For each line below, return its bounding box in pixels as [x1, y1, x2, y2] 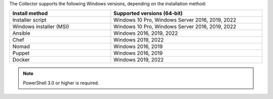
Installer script [12, 17, 47, 24]
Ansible [12, 30, 30, 37]
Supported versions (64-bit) [113, 10, 183, 17]
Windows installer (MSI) [12, 23, 69, 30]
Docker [12, 56, 30, 63]
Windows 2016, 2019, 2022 [113, 30, 178, 37]
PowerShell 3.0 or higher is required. [23, 80, 100, 86]
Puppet [12, 49, 30, 57]
